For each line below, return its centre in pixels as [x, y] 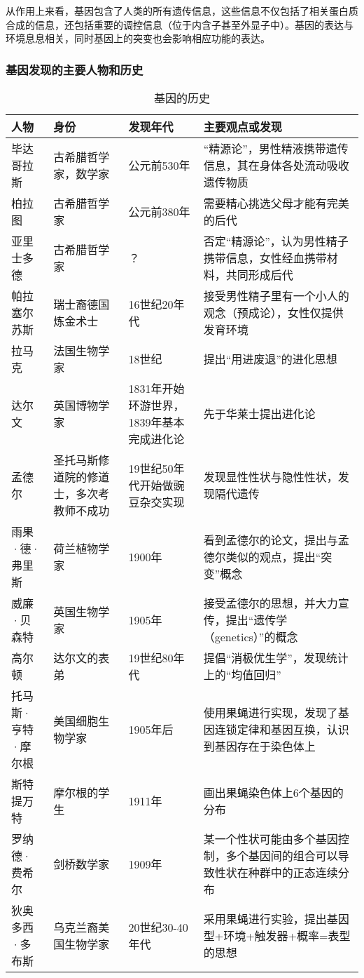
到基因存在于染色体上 [259, 746]
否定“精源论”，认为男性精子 [276, 241]
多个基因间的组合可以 [282, 856]
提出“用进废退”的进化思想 [270, 359]
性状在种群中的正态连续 [276, 872]
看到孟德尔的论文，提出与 [271, 540]
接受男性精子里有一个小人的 [276, 296]
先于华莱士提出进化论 [259, 414]
